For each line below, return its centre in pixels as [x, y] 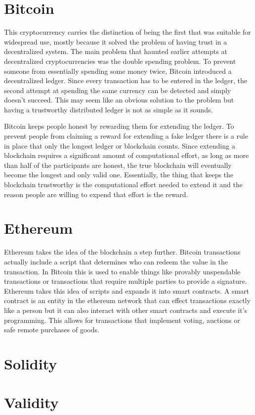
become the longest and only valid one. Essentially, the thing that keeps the [119, 175]
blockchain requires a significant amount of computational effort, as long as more [127, 155]
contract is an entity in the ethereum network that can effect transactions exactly [127, 300]
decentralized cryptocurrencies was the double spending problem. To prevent [120, 61]
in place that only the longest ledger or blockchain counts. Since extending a [120, 145]
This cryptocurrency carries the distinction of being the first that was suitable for [127, 32]
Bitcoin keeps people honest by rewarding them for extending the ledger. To [119, 126]
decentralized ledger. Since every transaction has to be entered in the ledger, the [126, 80]
